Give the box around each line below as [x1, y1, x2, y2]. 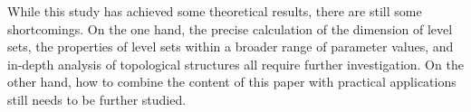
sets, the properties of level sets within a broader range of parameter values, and [7, 37, 454, 56]
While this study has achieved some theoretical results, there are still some [7, 2, 422, 20]
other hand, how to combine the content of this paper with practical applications [7, 72, 457, 91]
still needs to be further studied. [7, 89, 187, 108]
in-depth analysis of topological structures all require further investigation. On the [7, 54, 464, 73]
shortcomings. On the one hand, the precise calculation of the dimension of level [7, 19, 453, 38]
